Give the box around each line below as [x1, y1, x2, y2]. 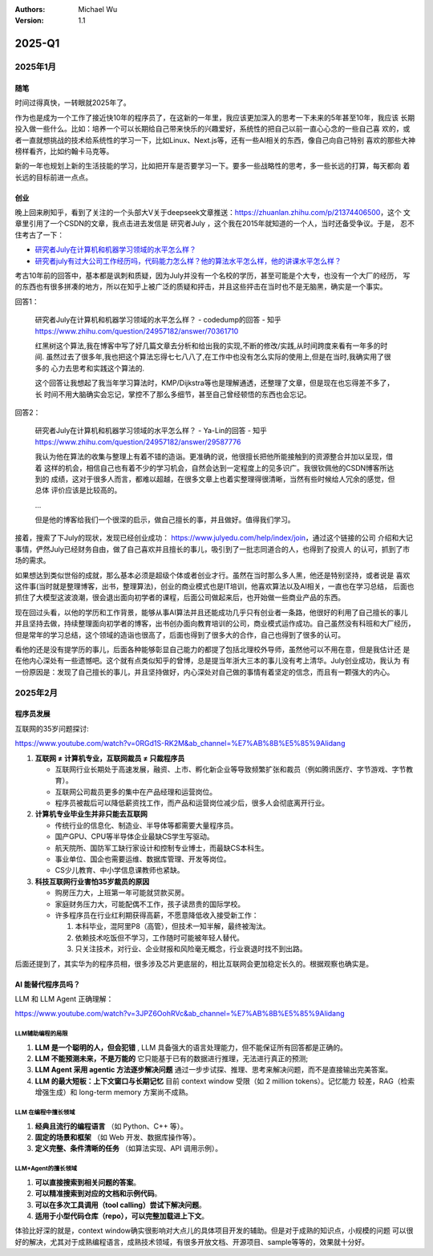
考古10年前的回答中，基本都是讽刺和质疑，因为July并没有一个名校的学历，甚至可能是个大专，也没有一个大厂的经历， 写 [14, 271, 411, 281]
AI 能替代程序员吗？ [14, 979, 80, 989]
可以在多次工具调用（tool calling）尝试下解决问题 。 [34, 1200, 206, 1209]
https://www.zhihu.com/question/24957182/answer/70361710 [34, 326, 239, 336]
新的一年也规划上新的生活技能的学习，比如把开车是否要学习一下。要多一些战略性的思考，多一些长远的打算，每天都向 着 [14, 161, 411, 171]
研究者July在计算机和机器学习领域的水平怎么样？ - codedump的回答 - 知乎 [34, 315, 282, 325]
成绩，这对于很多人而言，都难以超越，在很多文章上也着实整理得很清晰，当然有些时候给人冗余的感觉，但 [51, 474, 395, 484]
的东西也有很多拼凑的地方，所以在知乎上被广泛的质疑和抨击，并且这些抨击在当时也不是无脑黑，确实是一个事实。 [14, 282, 387, 292]
